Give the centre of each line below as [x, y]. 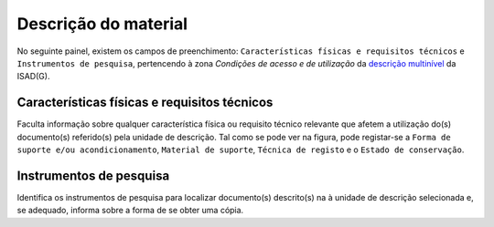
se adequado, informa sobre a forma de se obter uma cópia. [130, 211]
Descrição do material [102, 24]
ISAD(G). [33, 77]
